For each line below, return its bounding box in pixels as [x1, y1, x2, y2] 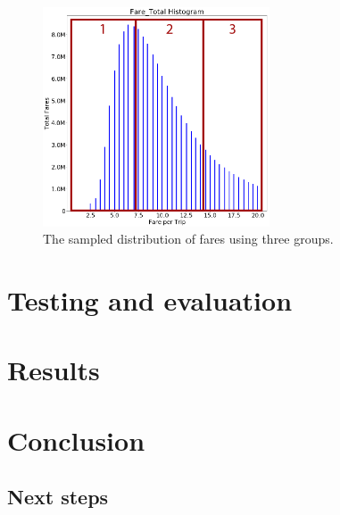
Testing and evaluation [7, 281, 293, 318]
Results [7, 352, 100, 388]
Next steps [7, 483, 109, 511]
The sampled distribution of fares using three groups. [43, 229, 334, 248]
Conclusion [7, 421, 145, 458]
